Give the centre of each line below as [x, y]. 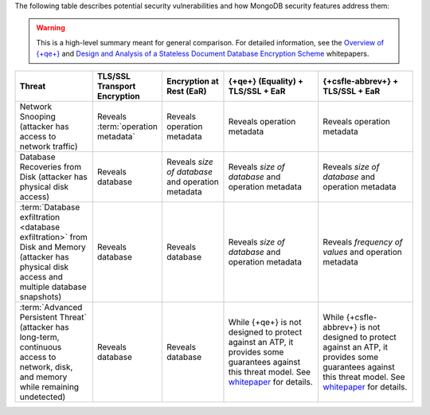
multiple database [53, 287]
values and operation [362, 252]
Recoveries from [51, 166]
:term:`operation [127, 126]
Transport [116, 86]
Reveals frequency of [363, 241]
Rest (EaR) [186, 91]
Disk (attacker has [53, 177]
